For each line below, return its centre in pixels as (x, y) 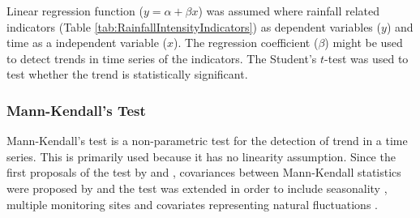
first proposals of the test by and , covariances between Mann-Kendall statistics (204, 172)
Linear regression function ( (75, 11)
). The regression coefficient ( (246, 43)
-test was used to (366, 58)
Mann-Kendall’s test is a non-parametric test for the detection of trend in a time (207, 141)
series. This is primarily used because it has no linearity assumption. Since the (201, 156)
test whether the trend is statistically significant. (127, 74)
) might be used (364, 43)
